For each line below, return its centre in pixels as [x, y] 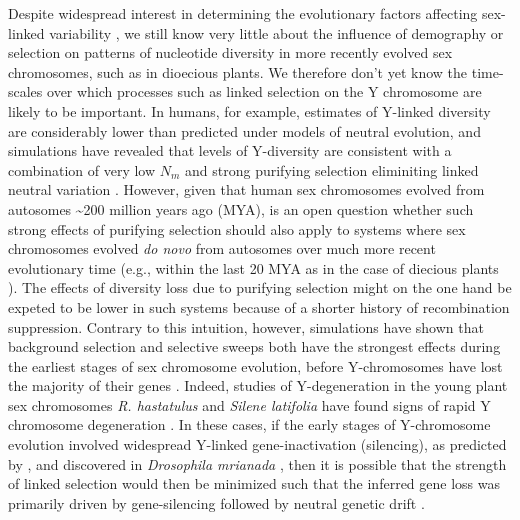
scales [25, 91]
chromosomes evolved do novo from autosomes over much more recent [222, 248]
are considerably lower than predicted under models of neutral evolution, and [244, 130]
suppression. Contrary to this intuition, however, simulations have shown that [246, 326]
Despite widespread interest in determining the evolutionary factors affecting [243, 13]
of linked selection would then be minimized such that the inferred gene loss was [254, 483]
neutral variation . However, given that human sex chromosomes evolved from [246, 189]
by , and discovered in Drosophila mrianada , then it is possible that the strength [257, 463]
